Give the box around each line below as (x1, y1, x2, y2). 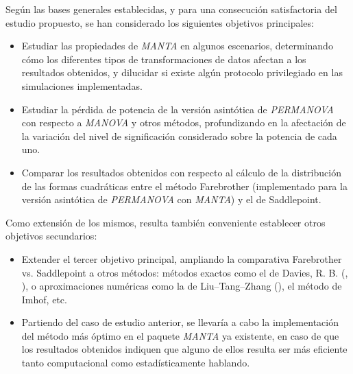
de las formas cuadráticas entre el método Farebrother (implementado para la (21, 178, 348, 193)
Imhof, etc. (21, 292, 67, 306)
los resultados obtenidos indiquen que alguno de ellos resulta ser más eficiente (21, 342, 348, 356)
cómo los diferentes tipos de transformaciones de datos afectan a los (21, 51, 306, 66)
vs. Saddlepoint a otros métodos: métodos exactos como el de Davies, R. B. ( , (21, 265, 348, 279)
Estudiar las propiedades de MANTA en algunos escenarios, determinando (21, 38, 333, 53)
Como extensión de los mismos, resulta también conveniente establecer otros (5, 215, 326, 229)
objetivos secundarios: (5, 229, 97, 243)
